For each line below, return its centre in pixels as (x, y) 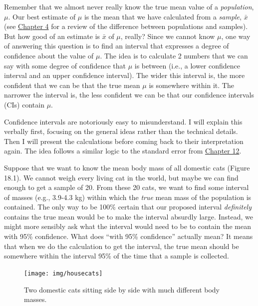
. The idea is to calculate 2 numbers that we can (174, 55)
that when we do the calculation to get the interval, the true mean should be (122, 246)
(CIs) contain (24, 104)
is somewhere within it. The (191, 85)
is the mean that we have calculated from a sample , (163, 16)
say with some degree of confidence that (65, 65)
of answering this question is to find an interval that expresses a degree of (117, 46)
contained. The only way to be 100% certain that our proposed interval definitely (128, 207)
